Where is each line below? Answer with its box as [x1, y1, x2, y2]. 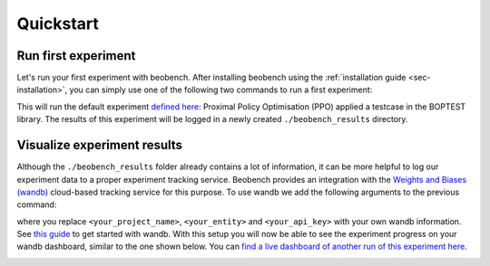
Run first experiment [16, 48, 136, 63]
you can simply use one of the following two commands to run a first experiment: [69, 84, 373, 95]
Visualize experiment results [16, 138, 183, 153]
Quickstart [16, 14, 100, 33]
